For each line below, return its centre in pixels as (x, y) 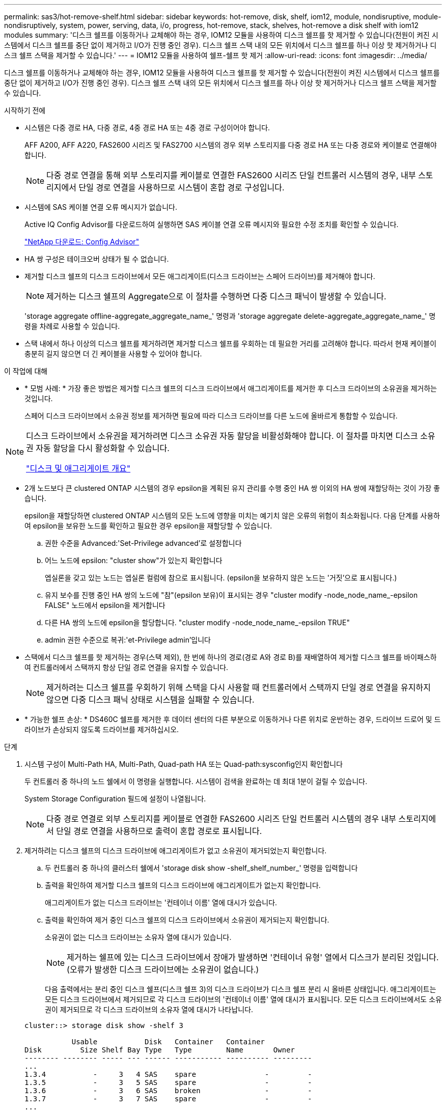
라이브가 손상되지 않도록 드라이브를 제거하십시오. (102, 729)
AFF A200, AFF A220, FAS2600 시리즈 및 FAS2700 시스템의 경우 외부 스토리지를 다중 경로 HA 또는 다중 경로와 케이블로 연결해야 (231, 145)
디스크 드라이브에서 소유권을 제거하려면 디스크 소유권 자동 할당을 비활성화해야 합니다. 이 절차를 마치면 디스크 (222, 436)
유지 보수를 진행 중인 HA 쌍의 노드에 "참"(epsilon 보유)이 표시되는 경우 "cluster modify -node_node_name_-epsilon (231, 595)
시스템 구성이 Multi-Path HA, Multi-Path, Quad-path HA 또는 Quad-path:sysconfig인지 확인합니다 (184, 764)
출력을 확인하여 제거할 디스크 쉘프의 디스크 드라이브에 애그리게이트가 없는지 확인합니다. (183, 885)
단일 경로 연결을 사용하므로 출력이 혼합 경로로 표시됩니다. (159, 831)
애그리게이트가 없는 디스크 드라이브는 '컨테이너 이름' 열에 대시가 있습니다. (161, 902)
